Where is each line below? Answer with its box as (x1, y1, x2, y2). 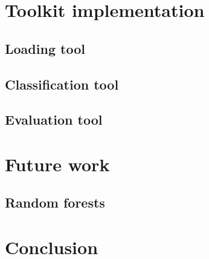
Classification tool (5, 74, 119, 93)
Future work (5, 151, 110, 176)
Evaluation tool (5, 110, 103, 129)
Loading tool (5, 39, 85, 57)
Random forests (5, 193, 105, 212)
